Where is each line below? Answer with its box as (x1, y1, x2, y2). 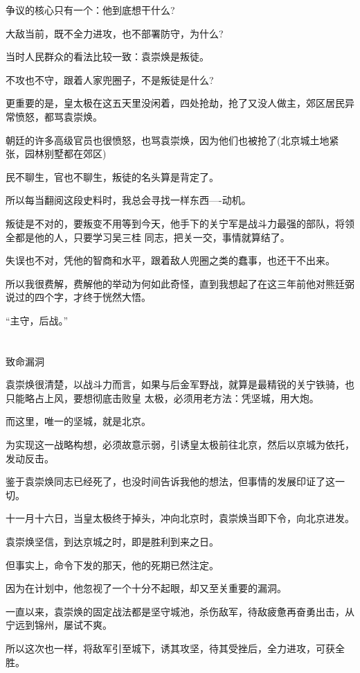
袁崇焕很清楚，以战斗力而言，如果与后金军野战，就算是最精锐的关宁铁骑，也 (6, 377, 354, 392)
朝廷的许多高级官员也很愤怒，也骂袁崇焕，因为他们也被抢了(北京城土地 (6, 132, 330, 147)
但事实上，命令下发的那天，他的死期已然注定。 (6, 557, 219, 572)
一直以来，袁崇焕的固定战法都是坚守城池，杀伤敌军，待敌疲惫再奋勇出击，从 (6, 604, 354, 618)
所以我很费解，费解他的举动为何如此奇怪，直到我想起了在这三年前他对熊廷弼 (6, 276, 354, 290)
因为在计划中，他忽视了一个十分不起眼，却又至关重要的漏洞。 (6, 581, 287, 595)
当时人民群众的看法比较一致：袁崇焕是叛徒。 (6, 49, 209, 64)
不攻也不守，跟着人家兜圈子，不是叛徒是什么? (6, 72, 214, 87)
